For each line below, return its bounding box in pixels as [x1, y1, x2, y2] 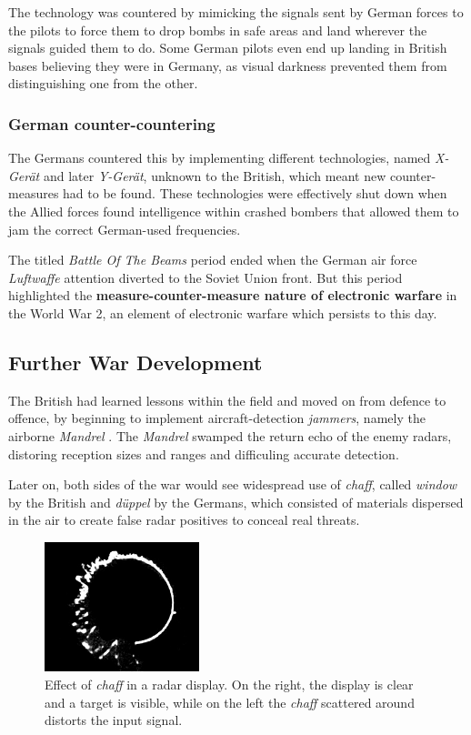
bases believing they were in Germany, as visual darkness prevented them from [8, 55, 447, 75]
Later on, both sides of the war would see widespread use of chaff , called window [8, 475, 457, 494]
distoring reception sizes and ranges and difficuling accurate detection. [8, 444, 399, 463]
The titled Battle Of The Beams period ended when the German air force [8, 250, 417, 269]
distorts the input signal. [45, 710, 183, 730]
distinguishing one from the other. [8, 74, 198, 93]
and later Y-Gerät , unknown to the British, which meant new [43, 166, 386, 185]
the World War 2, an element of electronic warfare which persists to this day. [8, 303, 437, 322]
